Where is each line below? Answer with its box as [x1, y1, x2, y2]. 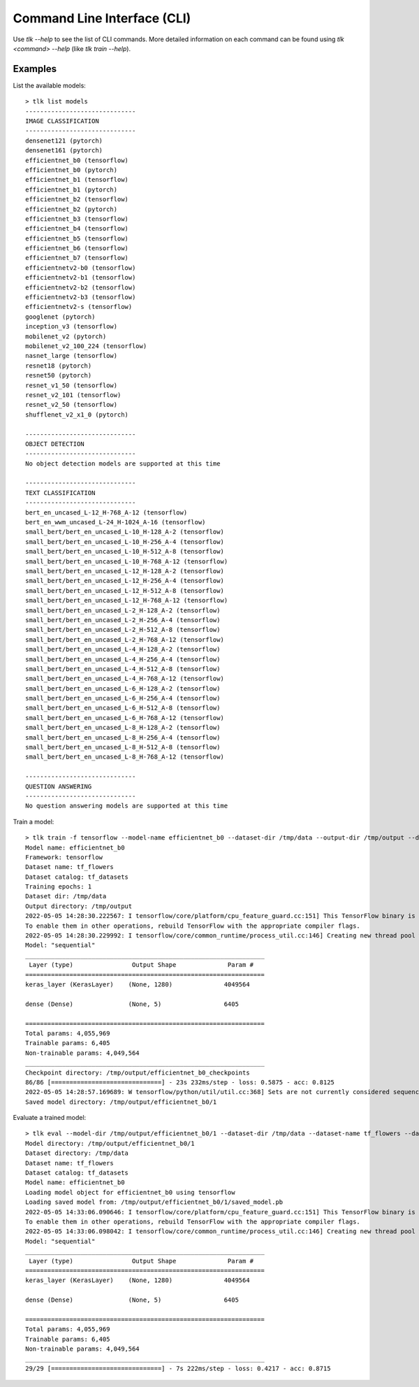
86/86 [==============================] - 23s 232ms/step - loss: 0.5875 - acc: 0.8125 [25, 1078, 335, 1086]
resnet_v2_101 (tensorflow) [25, 391, 122, 398]
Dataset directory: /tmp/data [25, 1149, 129, 1157]
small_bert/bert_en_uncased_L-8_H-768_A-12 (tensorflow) [25, 753, 225, 761]
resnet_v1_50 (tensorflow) [25, 381, 118, 389]
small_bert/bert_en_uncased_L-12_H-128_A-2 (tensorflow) [25, 567, 225, 575]
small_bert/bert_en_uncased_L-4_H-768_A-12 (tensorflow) [25, 675, 225, 683]
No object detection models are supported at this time [25, 459, 221, 468]
